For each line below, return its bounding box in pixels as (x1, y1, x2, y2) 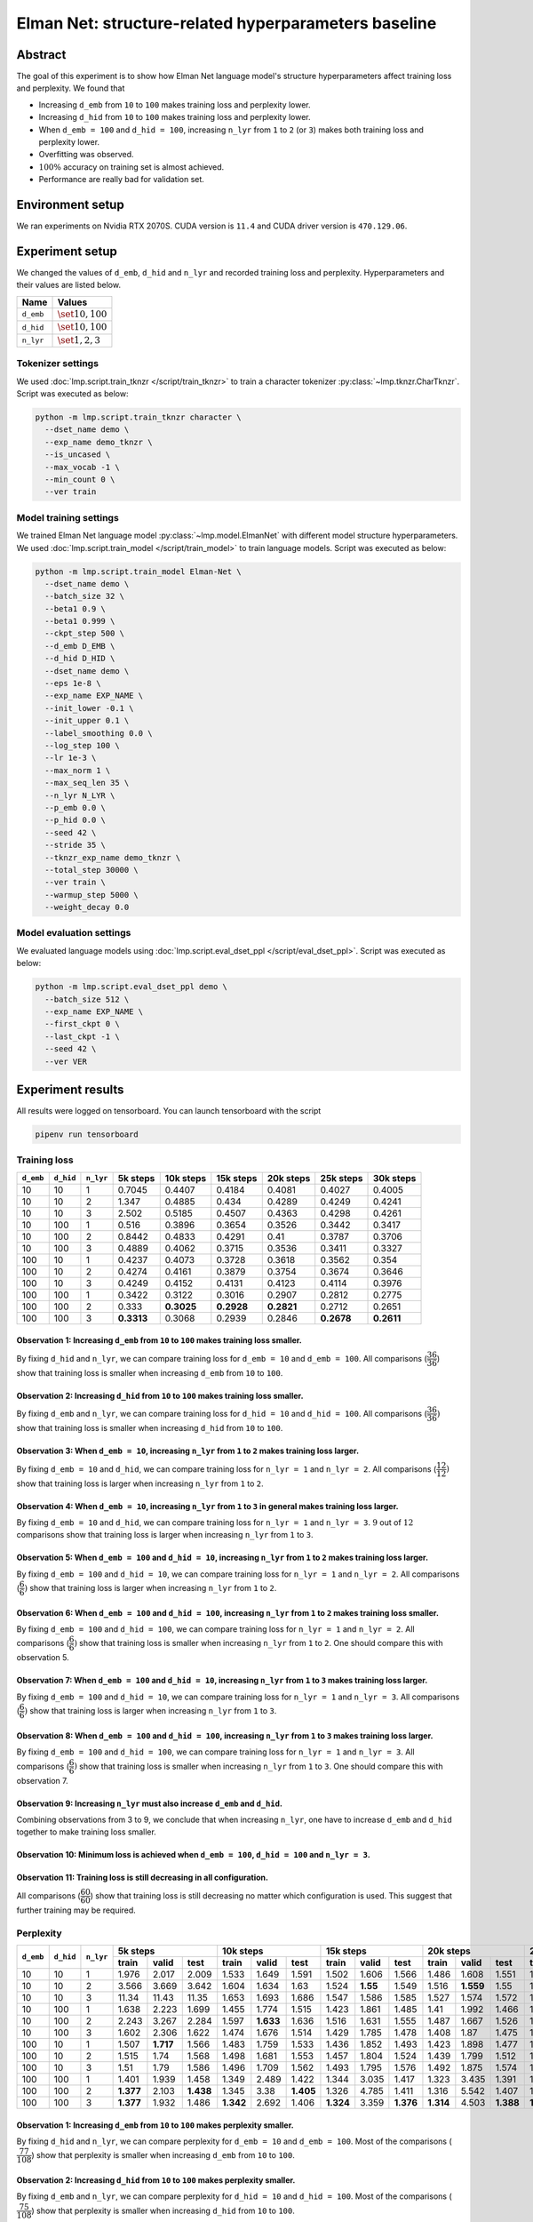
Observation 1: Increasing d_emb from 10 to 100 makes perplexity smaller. (16, 2120, 294, 2130)
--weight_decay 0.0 (44, 902, 130, 913)
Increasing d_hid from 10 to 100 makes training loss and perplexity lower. (38, 112, 311, 123)
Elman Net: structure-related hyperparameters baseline (16, 13, 437, 33)
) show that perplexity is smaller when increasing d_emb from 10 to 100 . (31, 2149, 295, 2160)
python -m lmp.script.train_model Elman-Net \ (35, 566, 242, 577)
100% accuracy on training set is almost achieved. (38, 161, 225, 172)
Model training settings (16, 511, 119, 524)
